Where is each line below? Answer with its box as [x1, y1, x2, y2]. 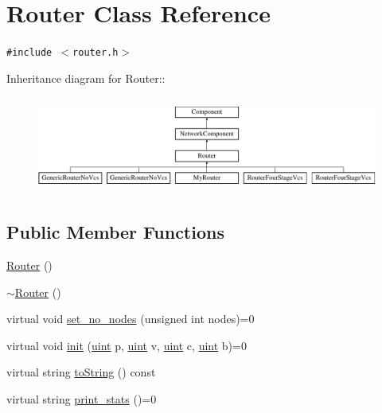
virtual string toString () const [6, 364, 156, 380]
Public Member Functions [6, 220, 224, 244]
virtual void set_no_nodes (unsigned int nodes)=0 [6, 310, 255, 327]
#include [6, 47, 53, 59]
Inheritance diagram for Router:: [6, 69, 166, 86]
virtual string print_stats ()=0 [6, 391, 157, 407]
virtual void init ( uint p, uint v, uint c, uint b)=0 [6, 337, 247, 353]
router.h [72, 47, 119, 59]
